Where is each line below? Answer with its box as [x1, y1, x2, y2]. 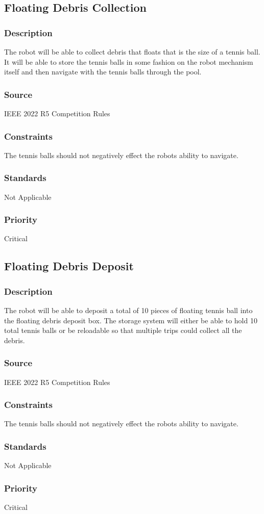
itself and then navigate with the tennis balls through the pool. [4, 66, 202, 77]
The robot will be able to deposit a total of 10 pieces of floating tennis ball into [4, 305, 253, 316]
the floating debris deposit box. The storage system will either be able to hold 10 [4, 315, 257, 325]
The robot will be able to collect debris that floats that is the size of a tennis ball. [4, 46, 260, 57]
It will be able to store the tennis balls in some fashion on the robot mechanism [4, 56, 253, 67]
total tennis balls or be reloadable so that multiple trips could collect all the [4, 325, 242, 336]
